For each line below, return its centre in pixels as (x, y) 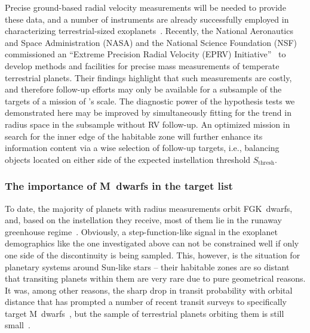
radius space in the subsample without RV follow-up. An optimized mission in (148, 124)
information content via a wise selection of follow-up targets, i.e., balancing (142, 148)
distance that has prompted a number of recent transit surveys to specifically (146, 302)
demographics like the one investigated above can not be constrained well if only (152, 243)
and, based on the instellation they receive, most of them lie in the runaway (143, 220)
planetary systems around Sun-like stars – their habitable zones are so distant (147, 266)
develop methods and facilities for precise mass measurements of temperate (142, 65)
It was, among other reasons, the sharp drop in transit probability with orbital (149, 290)
